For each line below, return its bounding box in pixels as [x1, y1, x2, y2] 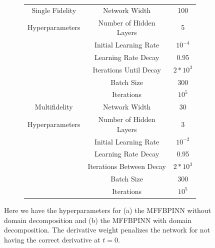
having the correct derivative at [4, 234, 100, 244]
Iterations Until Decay [92, 64, 161, 74]
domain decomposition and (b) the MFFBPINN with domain [4, 214, 192, 225]
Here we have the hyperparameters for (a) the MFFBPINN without [4, 205, 211, 215]
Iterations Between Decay [87, 161, 166, 171]
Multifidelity [34, 101, 73, 112]
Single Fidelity [31, 4, 76, 15]
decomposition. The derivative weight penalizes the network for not [4, 224, 210, 235]
